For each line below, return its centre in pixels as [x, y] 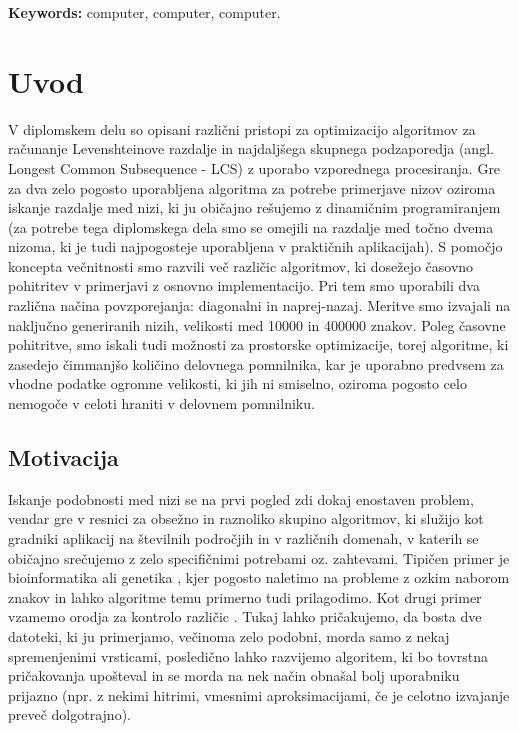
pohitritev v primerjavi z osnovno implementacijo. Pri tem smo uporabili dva [244, 285]
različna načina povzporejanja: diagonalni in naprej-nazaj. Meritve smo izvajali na [259, 305]
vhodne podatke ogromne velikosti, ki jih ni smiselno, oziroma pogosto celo [237, 383]
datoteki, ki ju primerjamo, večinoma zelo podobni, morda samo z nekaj [229, 635]
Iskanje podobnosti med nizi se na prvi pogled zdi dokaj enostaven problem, [241, 498]
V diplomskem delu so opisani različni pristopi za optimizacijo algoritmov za [242, 128]
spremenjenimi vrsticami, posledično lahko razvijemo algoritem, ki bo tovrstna [248, 655]
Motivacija [63, 457]
